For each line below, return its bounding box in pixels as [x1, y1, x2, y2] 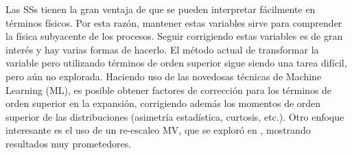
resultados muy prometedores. [5, 136, 132, 150]
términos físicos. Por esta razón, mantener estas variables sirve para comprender [5, 15, 342, 29]
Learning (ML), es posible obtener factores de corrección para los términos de [5, 82, 332, 97]
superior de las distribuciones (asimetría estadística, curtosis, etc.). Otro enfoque [5, 109, 344, 123]
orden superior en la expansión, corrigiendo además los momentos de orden [5, 96, 321, 110]
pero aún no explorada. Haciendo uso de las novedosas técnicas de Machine [5, 69, 322, 83]
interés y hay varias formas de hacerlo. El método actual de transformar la [5, 42, 319, 56]
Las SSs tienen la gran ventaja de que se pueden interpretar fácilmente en [5, 2, 316, 16]
